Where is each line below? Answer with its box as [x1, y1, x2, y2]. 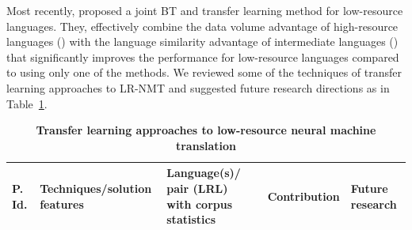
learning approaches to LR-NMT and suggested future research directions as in [6, 79, 390, 96]
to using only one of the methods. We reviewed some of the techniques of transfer [6, 64, 402, 81]
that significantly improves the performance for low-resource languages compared [6, 48, 399, 65]
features [40, 195, 84, 212]
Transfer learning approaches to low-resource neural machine [36, 122, 376, 138]
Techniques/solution [40, 179, 152, 196]
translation [175, 137, 237, 153]
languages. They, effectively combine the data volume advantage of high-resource [6, 17, 399, 34]
